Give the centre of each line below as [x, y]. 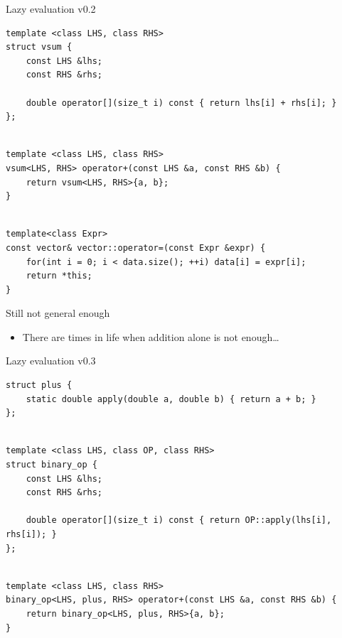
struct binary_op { [52, 465]
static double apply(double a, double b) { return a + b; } [171, 399]
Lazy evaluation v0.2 [51, 9]
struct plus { [39, 385]
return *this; [59, 276]
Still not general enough [58, 313]
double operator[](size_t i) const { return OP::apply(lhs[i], [179, 520]
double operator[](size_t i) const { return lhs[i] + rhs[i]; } [181, 103]
